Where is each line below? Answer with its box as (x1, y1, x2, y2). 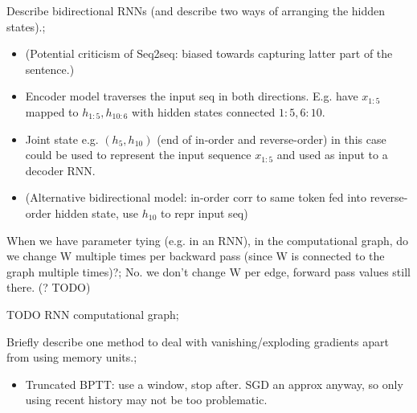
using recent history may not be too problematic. (25, 391, 268, 408)
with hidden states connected (132, 103, 276, 120)
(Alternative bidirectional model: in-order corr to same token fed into (25, 189, 367, 206)
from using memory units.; (6, 349, 137, 366)
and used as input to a (276, 146, 388, 163)
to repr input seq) (161, 204, 248, 221)
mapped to (25, 103, 79, 120)
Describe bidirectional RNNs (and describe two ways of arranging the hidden (6, 2, 386, 18)
